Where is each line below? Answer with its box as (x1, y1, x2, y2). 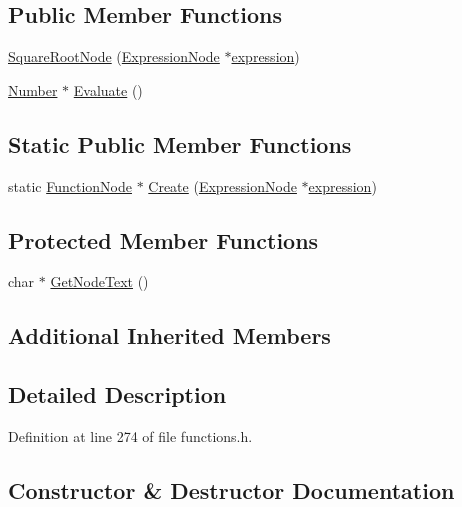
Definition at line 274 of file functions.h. (8, 425, 253, 446)
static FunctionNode (8, 175, 132, 196)
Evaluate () (73, 79, 143, 100)
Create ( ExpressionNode (148, 175, 297, 196)
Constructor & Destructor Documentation (8, 474, 455, 505)
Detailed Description (8, 379, 227, 410)
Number (8, 79, 58, 100)
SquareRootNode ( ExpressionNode (8, 46, 220, 67)
